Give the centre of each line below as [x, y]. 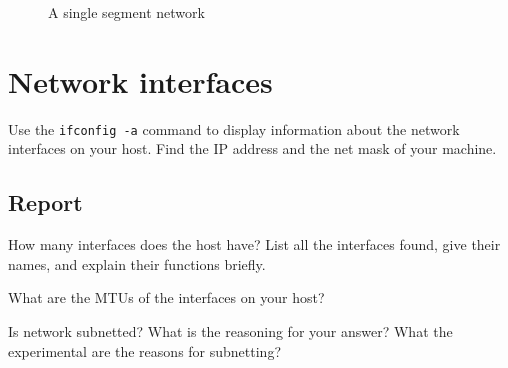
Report [45, 202]
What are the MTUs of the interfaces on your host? [166, 297]
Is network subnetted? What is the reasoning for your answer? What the [230, 330]
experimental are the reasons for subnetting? [144, 350]
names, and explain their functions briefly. [137, 263]
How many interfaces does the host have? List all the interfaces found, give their [254, 244]
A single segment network [126, 12]
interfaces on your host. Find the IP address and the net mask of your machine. [252, 148]
